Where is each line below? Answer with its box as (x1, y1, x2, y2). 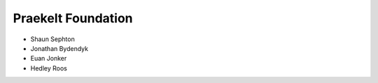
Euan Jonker (30, 54, 67, 63)
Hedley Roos (30, 63, 68, 73)
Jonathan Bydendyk (30, 44, 89, 52)
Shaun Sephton (30, 35, 75, 43)
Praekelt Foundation (13, 10, 133, 26)
